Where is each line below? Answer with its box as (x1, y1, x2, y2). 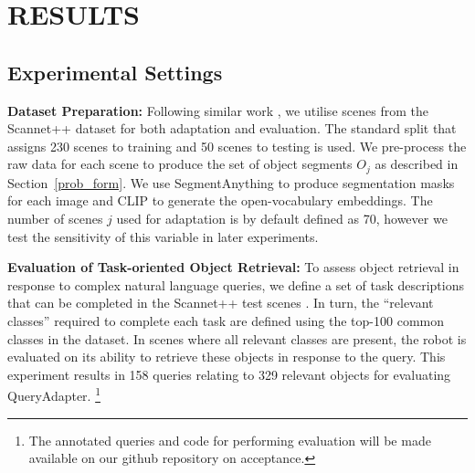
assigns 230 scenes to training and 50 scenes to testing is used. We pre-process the (7, 136, 467, 155)
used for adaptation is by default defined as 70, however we (116, 209, 448, 227)
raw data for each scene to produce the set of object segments (7, 154, 353, 173)
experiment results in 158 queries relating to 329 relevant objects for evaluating (7, 364, 451, 384)
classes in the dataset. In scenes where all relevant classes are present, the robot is (7, 329, 467, 348)
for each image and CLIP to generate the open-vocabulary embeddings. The (7, 191, 433, 210)
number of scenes (7, 209, 103, 227)
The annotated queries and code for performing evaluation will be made (28, 430, 431, 449)
